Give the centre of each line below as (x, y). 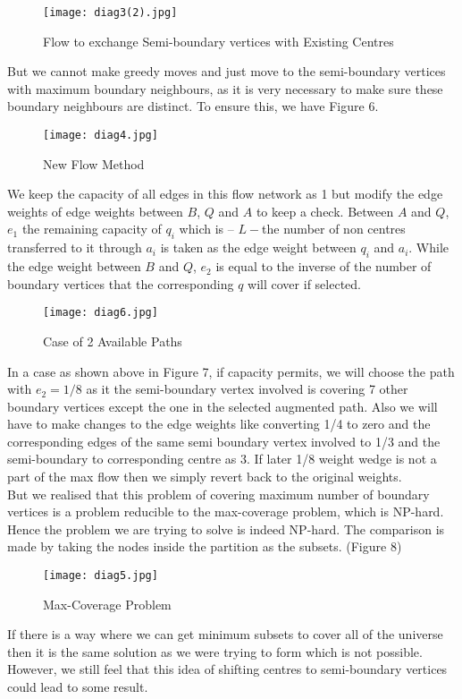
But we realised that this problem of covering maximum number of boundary (218, 494)
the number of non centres (334, 229)
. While (429, 247)
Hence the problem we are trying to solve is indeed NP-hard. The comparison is (226, 529)
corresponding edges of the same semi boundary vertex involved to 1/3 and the (224, 441)
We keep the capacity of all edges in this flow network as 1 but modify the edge (225, 194)
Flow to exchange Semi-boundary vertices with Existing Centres (218, 41)
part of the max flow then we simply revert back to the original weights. (205, 477)
